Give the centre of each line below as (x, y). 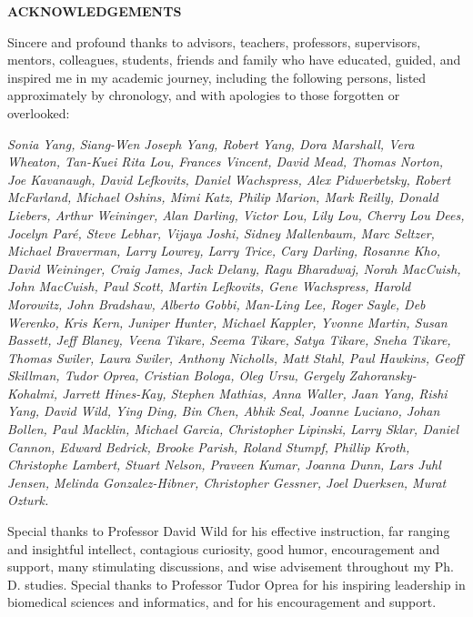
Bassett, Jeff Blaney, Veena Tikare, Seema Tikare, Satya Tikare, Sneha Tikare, (229, 340)
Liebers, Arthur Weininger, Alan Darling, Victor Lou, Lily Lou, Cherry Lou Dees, (236, 214)
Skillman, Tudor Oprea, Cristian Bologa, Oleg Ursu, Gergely (176, 375)
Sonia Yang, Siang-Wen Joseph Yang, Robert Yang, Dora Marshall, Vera (211, 143)
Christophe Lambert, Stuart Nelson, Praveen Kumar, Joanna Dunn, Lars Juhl (224, 465)
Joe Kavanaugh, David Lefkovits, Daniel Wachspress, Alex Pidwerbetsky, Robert (229, 179)
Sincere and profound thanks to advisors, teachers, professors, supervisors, (214, 41)
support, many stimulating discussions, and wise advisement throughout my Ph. (231, 566)
